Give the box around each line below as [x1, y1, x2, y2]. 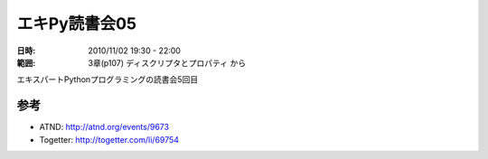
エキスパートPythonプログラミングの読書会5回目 [16, 74, 199, 85]
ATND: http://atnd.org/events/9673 [39, 122, 170, 133]
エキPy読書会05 [16, 14, 137, 33]
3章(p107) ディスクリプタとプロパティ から [88, 57, 247, 68]
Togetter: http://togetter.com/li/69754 [39, 134, 180, 145]
